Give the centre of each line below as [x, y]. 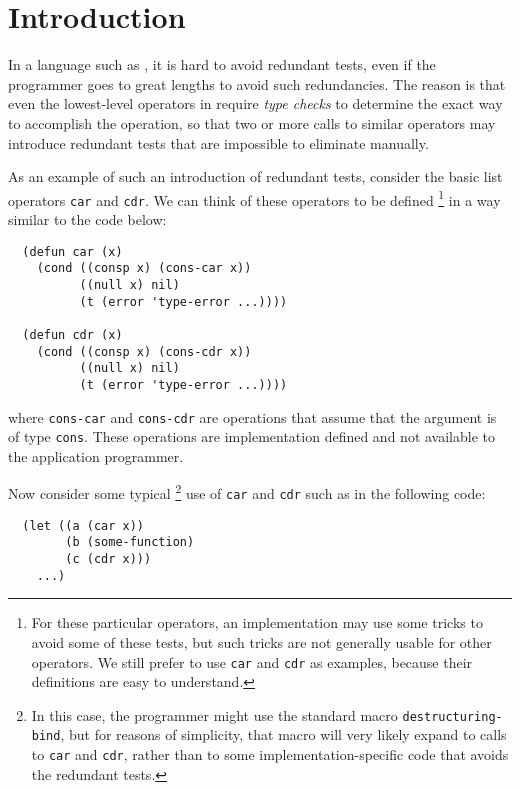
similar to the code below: [87, 219]
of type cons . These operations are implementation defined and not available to [251, 436]
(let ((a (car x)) [83, 525]
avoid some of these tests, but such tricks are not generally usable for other [261, 641]
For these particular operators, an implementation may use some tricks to [257, 622]
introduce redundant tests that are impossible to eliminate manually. [218, 142]
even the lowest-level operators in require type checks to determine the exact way [255, 103]
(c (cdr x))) [108, 559]
